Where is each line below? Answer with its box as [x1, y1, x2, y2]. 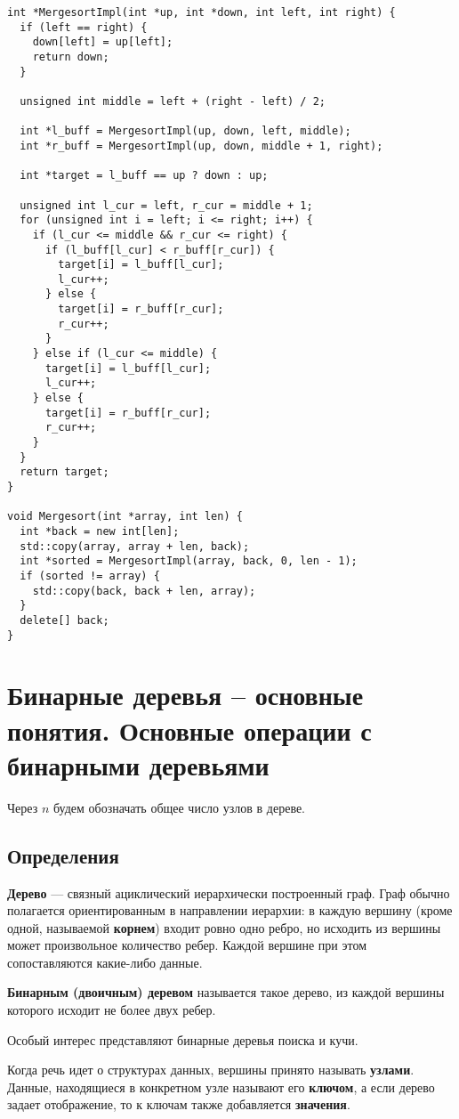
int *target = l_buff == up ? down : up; [20, 169, 269, 182]
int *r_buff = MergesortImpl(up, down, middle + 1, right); [20, 139, 383, 152]
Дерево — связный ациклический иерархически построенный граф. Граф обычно [7, 883, 450, 902]
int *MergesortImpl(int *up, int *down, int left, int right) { [7, 6, 396, 19]
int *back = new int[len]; [20, 524, 180, 538]
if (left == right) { [20, 20, 148, 34]
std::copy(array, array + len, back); [20, 539, 250, 553]
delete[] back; [20, 613, 109, 627]
